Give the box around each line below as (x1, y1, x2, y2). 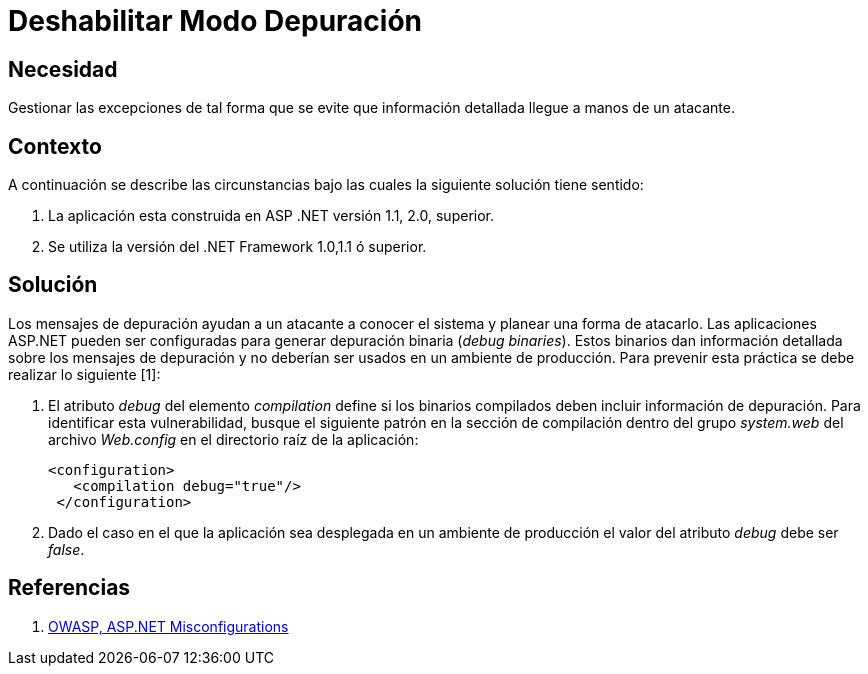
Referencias (8, 575, 131, 601)
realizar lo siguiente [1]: (8, 365, 161, 383)
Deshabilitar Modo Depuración (8, 4, 422, 38)
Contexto (8, 133, 102, 159)
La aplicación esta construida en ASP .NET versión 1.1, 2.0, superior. (48, 207, 495, 225)
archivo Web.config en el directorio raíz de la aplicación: (48, 430, 419, 448)
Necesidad (8, 56, 118, 82)
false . (48, 540, 85, 558)
